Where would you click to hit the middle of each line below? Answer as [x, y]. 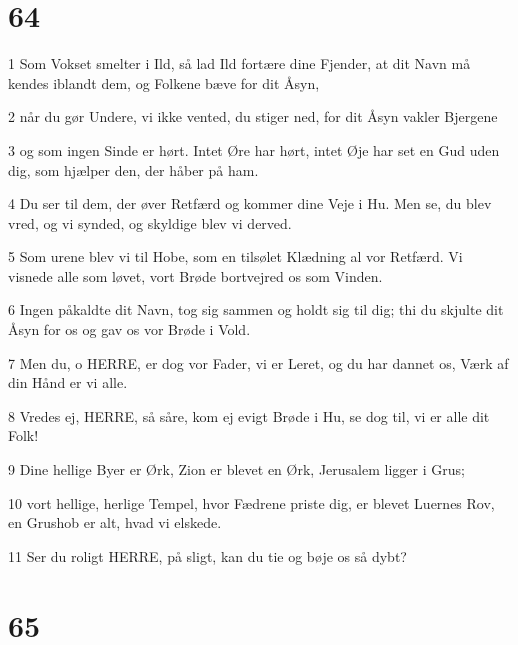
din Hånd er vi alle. [68, 382]
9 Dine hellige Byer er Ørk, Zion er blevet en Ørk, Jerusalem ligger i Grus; [236, 469]
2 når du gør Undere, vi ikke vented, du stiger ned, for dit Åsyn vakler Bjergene [253, 116]
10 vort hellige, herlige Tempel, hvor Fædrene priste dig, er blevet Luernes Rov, [251, 502]
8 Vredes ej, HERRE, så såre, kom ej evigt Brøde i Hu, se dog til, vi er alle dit [249, 415]
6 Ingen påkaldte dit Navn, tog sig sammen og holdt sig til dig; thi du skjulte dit [256, 309]
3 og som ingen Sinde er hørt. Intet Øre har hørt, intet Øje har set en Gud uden [254, 149]
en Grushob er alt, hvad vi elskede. [115, 522]
